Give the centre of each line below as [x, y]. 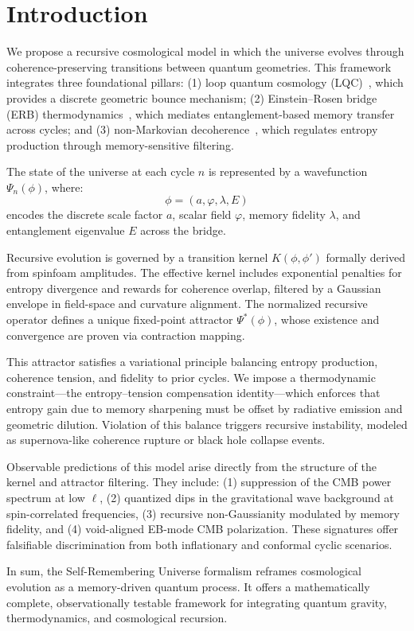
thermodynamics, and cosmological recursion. [117, 618]
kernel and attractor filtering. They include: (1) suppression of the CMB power [199, 482]
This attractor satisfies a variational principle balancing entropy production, [192, 362]
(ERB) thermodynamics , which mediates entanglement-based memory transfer [201, 113]
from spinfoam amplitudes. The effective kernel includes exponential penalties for [204, 273]
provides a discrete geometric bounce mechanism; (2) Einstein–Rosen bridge [192, 97]
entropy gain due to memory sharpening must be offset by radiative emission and [205, 408]
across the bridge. [183, 230]
